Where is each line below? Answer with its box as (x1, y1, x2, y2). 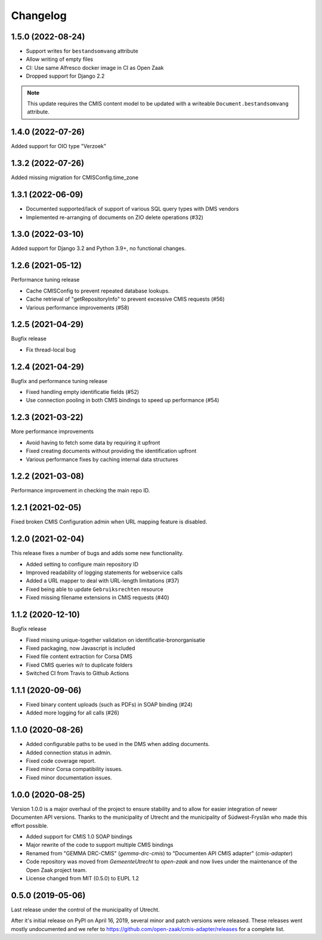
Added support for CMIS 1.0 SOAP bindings (26, 833, 132, 840)
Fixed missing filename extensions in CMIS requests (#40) (26, 594, 169, 601)
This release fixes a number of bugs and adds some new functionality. (11, 550, 184, 557)
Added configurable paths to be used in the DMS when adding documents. (26, 741, 210, 748)
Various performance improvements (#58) (26, 304, 129, 311)
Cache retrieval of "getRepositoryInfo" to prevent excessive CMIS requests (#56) (26, 295, 225, 303)
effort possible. (11, 822, 49, 829)
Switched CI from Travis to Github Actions (26, 670, 129, 677)
